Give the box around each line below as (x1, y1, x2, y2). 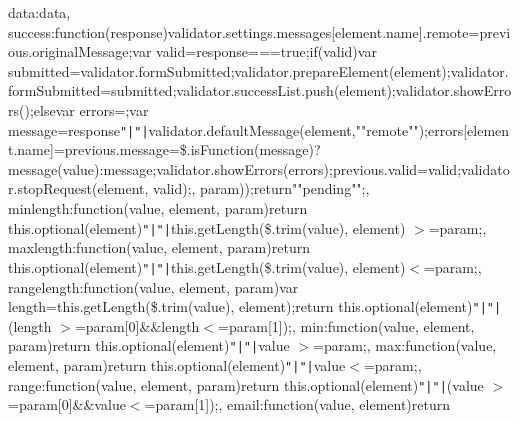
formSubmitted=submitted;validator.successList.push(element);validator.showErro (8, 80, 512, 101)
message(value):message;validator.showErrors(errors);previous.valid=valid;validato (8, 158, 510, 179)
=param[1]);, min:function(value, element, (218, 315, 475, 336)
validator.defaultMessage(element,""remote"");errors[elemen (148, 119, 510, 140)
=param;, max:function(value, (313, 335, 497, 356)
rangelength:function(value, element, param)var (8, 276, 299, 297)
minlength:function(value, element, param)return (8, 198, 308, 218)
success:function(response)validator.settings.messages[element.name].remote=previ (8, 21, 511, 42)
